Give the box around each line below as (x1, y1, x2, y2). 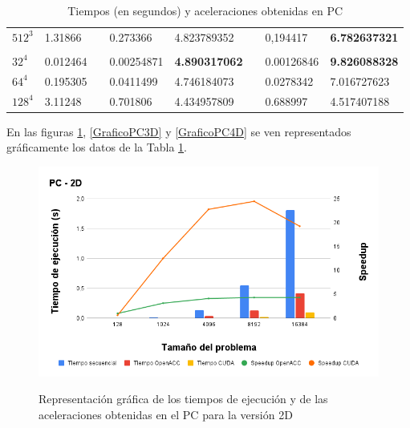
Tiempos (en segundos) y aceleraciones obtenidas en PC (67, 2, 343, 18)
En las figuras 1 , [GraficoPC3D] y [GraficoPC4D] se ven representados (6, 123, 351, 139)
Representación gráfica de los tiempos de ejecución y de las (39, 390, 328, 407)
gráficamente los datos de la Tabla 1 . (6, 139, 187, 155)
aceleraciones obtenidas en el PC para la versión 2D (39, 406, 293, 422)
